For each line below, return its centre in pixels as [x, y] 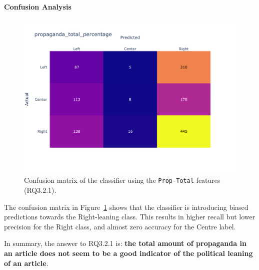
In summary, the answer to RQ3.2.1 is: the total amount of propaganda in [125, 243]
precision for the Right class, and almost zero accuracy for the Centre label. [120, 226]
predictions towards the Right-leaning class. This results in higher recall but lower [130, 217]
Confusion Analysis [38, 6]
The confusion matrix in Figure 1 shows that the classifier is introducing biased [126, 207]
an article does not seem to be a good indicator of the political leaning [128, 253]
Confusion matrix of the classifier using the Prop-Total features [122, 180]
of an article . [26, 263]
